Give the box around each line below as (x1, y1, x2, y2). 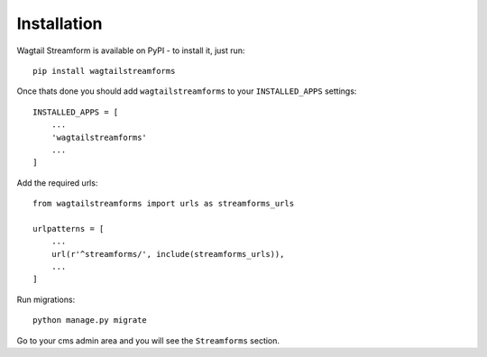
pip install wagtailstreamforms (32, 66, 176, 76)
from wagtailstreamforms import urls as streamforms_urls (32, 198, 295, 209)
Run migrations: (16, 294, 76, 305)
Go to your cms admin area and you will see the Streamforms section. (16, 334, 280, 346)
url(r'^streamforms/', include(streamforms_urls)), (51, 249, 285, 259)
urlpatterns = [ (32, 224, 105, 233)
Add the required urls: (16, 177, 98, 188)
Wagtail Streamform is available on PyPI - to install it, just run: (16, 45, 245, 56)
